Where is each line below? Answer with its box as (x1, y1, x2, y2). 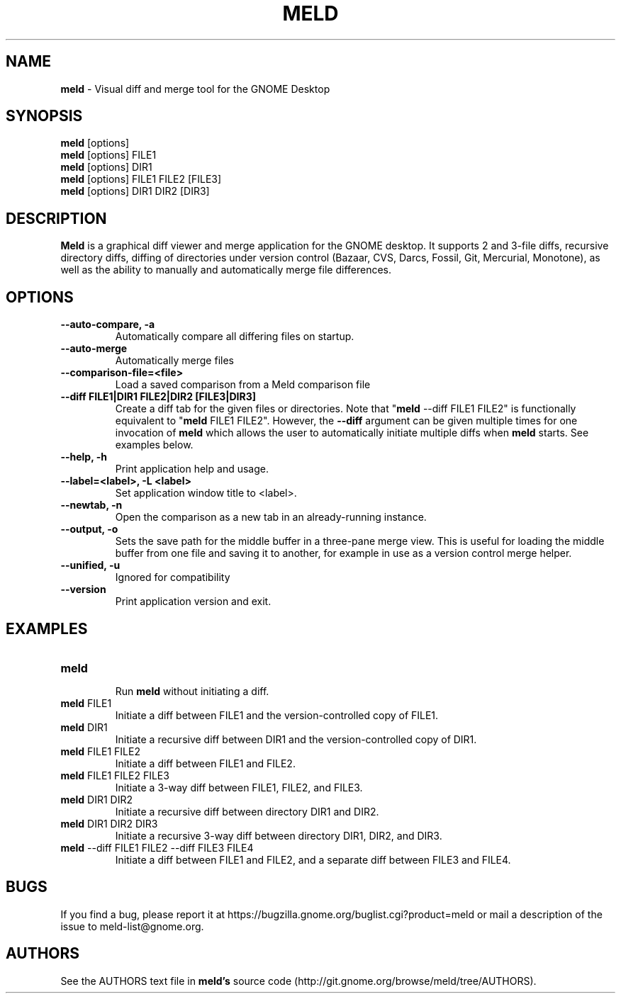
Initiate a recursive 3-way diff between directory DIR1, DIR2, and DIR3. (115, 829, 442, 842)
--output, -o (60, 523, 118, 536)
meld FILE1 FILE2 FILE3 (60, 769, 169, 781)
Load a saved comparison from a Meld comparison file (115, 378, 371, 391)
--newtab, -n (60, 499, 123, 512)
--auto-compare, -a (60, 318, 155, 331)
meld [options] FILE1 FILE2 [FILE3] (60, 173, 222, 186)
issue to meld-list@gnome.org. (60, 920, 204, 932)
